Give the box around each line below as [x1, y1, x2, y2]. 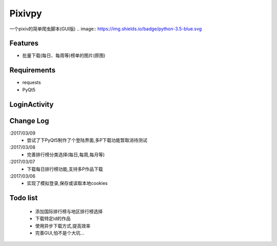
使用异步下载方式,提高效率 [35, 222, 91, 229]
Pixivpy [9, 8, 42, 19]
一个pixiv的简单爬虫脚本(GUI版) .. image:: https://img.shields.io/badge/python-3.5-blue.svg [9, 26, 202, 32]
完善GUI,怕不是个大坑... [35, 230, 85, 236]
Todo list [9, 194, 38, 202]
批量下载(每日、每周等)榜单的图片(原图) [22, 52, 106, 59]
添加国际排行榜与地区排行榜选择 [35, 208, 103, 214]
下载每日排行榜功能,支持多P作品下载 [27, 166, 103, 172]
